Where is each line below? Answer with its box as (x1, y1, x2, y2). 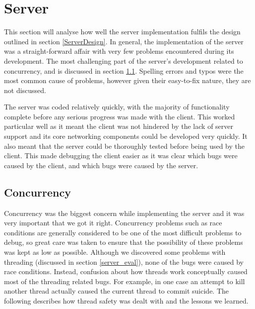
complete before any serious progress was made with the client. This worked (4, 111, 235, 121)
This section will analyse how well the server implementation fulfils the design (4, 26, 241, 37)
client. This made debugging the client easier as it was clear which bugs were (4, 150, 238, 161)
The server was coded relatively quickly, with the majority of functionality (4, 102, 230, 112)
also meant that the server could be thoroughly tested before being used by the (4, 140, 245, 151)
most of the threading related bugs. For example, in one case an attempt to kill (4, 276, 245, 286)
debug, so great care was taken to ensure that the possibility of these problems (4, 237, 243, 247)
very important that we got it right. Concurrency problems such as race (4, 217, 222, 228)
